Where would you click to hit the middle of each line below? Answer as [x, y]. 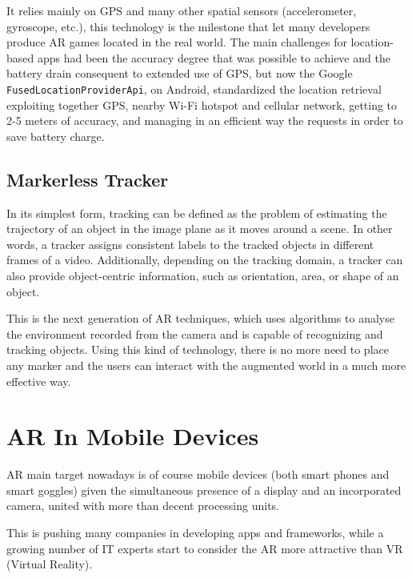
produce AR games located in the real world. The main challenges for [177, 42]
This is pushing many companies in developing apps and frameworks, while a [195, 533]
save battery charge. [56, 136]
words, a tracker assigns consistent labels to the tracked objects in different [190, 244]
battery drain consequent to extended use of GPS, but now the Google [180, 73]
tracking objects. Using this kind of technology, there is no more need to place [198, 349]
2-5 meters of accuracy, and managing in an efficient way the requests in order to [205, 120]
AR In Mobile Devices [133, 436]
